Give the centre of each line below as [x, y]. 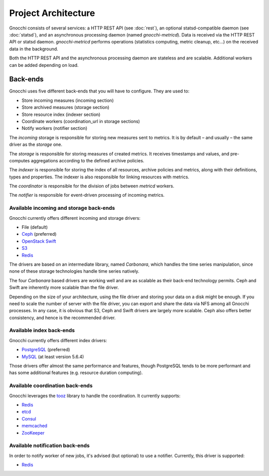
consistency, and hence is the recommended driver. [63, 318]
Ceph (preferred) [39, 234]
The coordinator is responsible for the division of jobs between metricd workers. [92, 186]
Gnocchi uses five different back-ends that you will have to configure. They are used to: [99, 91]
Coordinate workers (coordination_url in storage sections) [81, 121]
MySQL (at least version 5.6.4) [53, 357]
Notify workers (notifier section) [55, 128]
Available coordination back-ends [51, 386]
